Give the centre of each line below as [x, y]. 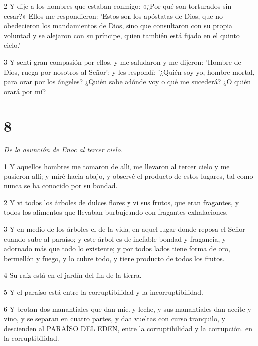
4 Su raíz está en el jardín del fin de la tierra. [73, 275]
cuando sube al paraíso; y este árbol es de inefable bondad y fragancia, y [115, 239]
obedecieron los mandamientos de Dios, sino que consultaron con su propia [118, 26]
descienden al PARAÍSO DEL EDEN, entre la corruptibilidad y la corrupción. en [128, 328]
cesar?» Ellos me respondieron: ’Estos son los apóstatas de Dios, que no [113, 16]
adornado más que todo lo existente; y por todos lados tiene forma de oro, [117, 249]
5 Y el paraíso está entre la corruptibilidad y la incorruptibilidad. [104, 292]
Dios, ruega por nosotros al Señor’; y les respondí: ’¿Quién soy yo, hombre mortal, [129, 72]
